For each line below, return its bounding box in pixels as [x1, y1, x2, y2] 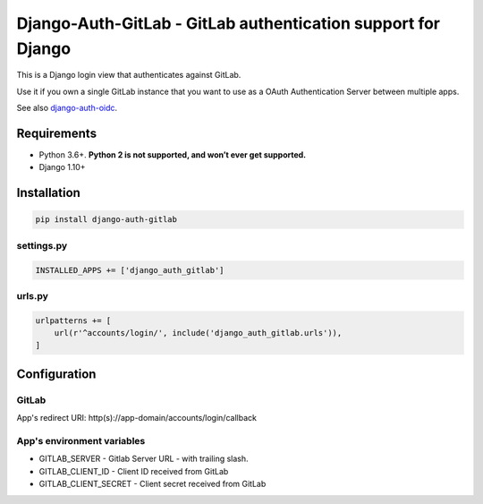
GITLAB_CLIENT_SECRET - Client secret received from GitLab [38, 479, 267, 490]
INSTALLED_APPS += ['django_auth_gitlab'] [35, 265, 225, 275]
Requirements [16, 125, 97, 141]
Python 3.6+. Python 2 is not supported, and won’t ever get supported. [38, 149, 307, 160]
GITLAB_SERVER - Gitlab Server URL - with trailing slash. [38, 453, 250, 465]
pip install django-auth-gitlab [35, 215, 178, 225]
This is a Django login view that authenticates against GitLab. [16, 70, 241, 81]
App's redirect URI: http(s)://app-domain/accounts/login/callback [16, 413, 257, 423]
